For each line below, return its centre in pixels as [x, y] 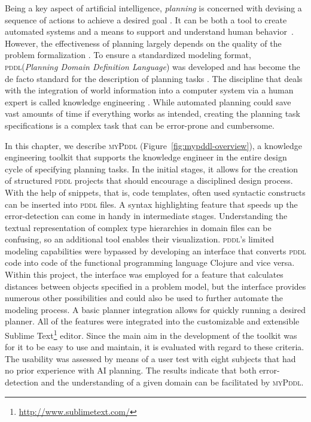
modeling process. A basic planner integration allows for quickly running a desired [155, 309]
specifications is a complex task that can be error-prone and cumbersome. [140, 125]
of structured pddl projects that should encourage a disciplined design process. [149, 180]
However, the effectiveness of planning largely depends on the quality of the [143, 43]
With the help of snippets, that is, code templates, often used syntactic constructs [155, 192]
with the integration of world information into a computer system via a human [149, 90]
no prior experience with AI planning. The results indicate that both [131, 370]
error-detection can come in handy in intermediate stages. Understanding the [146, 216]
